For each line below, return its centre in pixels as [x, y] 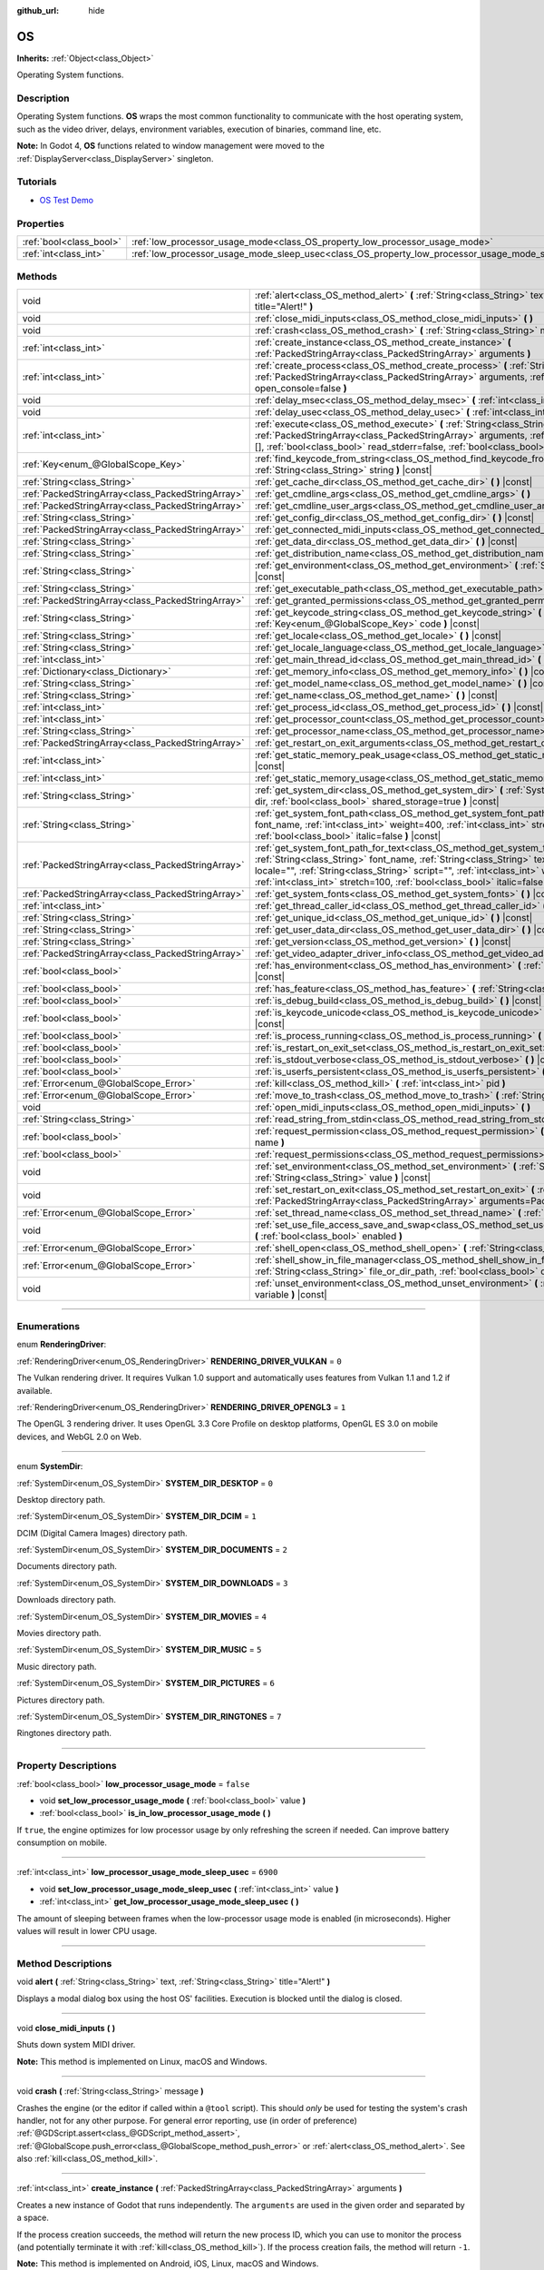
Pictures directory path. [61, 1700]
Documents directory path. [67, 1566]
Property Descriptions [67, 1766]
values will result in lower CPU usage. [87, 1931]
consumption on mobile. [62, 1842]
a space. [33, 2218]
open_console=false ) [301, 388]
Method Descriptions [64, 1963]
